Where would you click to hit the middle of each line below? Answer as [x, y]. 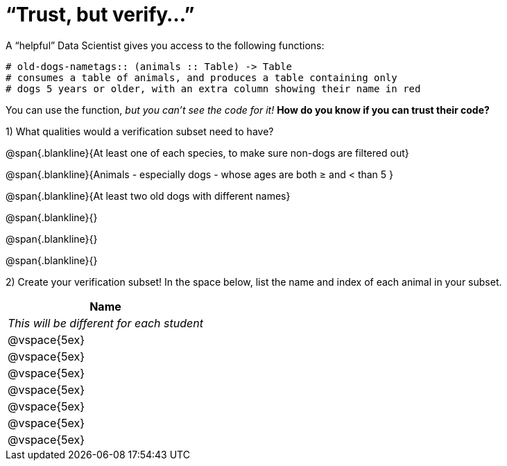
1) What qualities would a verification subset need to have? [140, 131]
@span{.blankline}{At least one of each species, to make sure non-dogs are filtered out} [207, 153]
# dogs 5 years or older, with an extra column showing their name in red [213, 88]
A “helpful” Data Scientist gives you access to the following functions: [165, 45]
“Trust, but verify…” [100, 15]
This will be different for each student [105, 323]
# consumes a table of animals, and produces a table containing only [201, 77]
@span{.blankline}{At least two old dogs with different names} [148, 196]
